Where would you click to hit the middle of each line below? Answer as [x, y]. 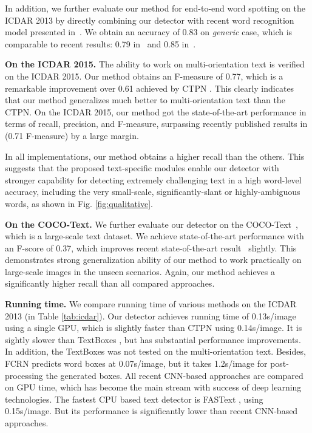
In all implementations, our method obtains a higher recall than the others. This [155, 156]
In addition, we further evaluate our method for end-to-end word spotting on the [155, 8]
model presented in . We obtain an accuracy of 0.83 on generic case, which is [149, 32]
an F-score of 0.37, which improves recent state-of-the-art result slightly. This [151, 247]
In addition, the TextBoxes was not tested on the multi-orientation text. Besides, [155, 351]
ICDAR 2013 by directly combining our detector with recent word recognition [150, 20]
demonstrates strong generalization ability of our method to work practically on [153, 260]
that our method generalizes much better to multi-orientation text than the [145, 100]
